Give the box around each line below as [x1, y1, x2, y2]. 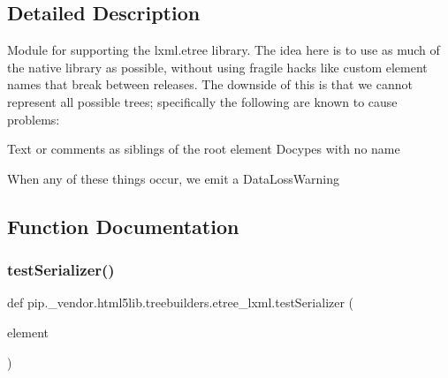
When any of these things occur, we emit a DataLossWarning [7, 169, 340, 187]
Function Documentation [7, 212, 239, 239]
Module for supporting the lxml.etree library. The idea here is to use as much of [7, 41, 440, 59]
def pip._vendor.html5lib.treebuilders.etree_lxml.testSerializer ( [7, 293, 354, 312]
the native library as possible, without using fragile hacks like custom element [7, 57, 428, 76]
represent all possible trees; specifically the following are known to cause [7, 92, 398, 110]
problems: [7, 110, 60, 128]
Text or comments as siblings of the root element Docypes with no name [7, 140, 400, 158]
